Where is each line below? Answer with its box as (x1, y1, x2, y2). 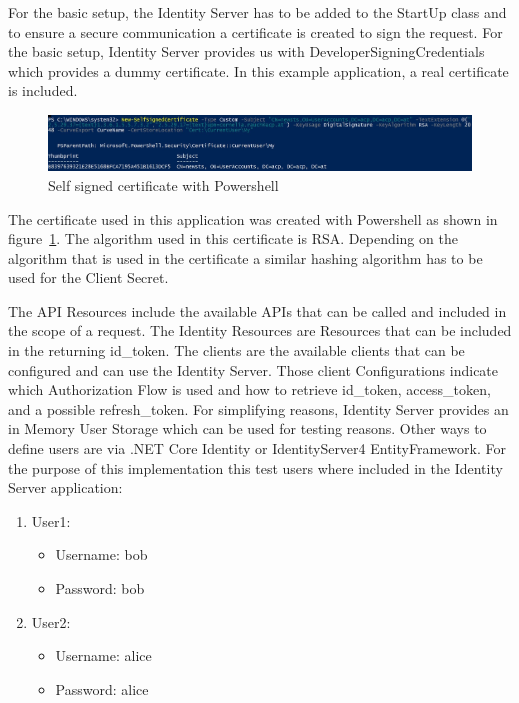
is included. (8, 80, 78, 101)
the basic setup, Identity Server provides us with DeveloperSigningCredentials (8, 41, 485, 62)
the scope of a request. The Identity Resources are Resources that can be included (8, 320, 512, 341)
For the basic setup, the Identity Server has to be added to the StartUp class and (8, 2, 507, 22)
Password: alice (55, 678, 149, 699)
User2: (31, 611, 71, 632)
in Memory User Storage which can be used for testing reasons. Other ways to (8, 418, 487, 439)
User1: (31, 510, 71, 531)
